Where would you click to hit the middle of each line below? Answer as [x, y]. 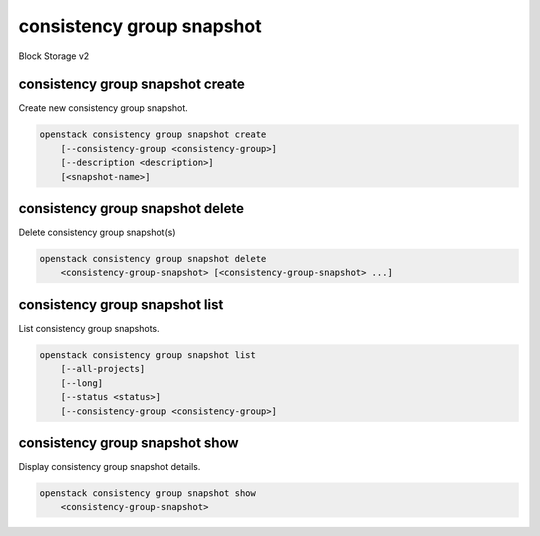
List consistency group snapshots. [89, 328]
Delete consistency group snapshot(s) [97, 232]
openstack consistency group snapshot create [153, 134]
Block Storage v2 [54, 56]
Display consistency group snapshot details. [109, 467]
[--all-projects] [103, 369]
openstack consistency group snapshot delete [153, 259]
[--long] [82, 383]
